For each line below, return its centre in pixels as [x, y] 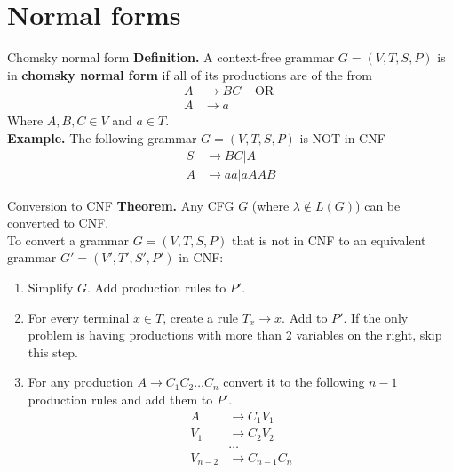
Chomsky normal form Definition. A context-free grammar [171, 57]
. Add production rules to [157, 287]
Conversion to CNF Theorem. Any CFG [121, 205]
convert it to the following [294, 382]
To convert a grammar [68, 240]
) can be [378, 205]
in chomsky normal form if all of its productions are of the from [190, 74]
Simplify [51, 287]
